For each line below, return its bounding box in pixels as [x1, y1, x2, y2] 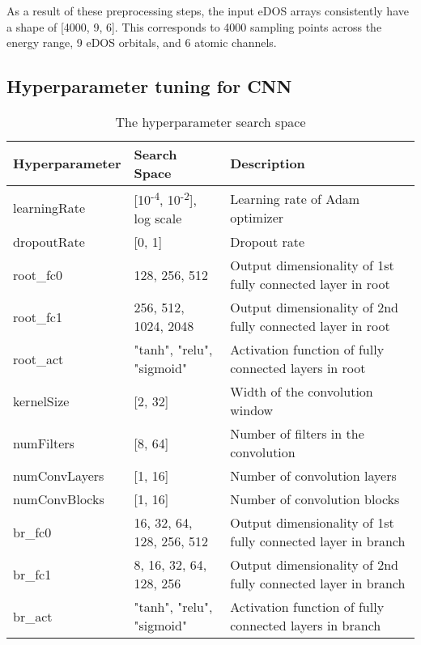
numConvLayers [13, 466, 104, 486]
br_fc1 [13, 564, 52, 583]
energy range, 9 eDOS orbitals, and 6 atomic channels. [6, 34, 277, 51]
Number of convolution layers [230, 466, 397, 486]
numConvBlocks [13, 490, 104, 509]
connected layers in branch [230, 616, 381, 635]
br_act [13, 606, 53, 626]
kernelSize [13, 391, 70, 410]
